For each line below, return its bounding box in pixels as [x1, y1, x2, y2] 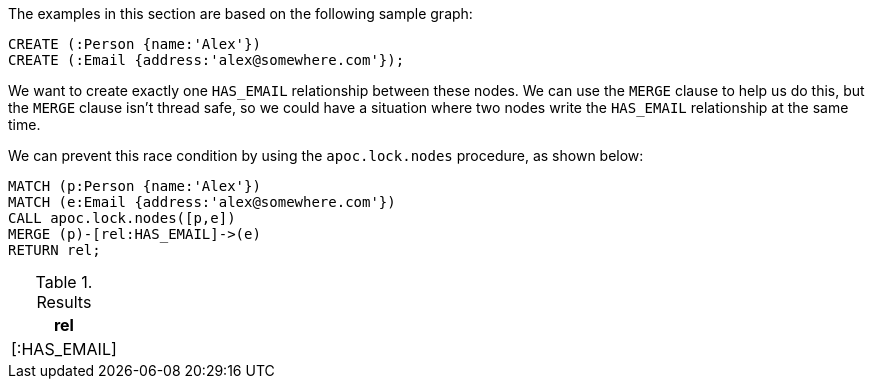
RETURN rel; [8, 242, 101, 258]
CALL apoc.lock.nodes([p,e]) [8, 210, 236, 226]
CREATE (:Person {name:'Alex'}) [8, 36, 261, 52]
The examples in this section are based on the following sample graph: [8, 5, 473, 22]
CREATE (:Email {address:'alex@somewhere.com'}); [8, 52, 405, 68]
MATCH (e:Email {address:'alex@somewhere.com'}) [8, 194, 396, 210]
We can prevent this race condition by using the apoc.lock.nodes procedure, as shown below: [8, 147, 644, 164]
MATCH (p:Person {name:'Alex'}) [8, 178, 261, 194]
